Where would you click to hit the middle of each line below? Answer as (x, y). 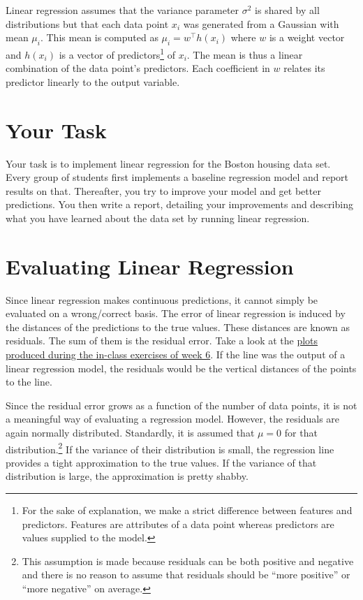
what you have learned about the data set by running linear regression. (158, 218)
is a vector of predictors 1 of (117, 53)
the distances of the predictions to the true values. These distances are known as (178, 327)
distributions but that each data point (87, 23)
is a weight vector (307, 37)
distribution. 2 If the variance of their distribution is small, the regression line (170, 448)
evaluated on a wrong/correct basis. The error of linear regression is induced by (176, 313)
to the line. (29, 382)
